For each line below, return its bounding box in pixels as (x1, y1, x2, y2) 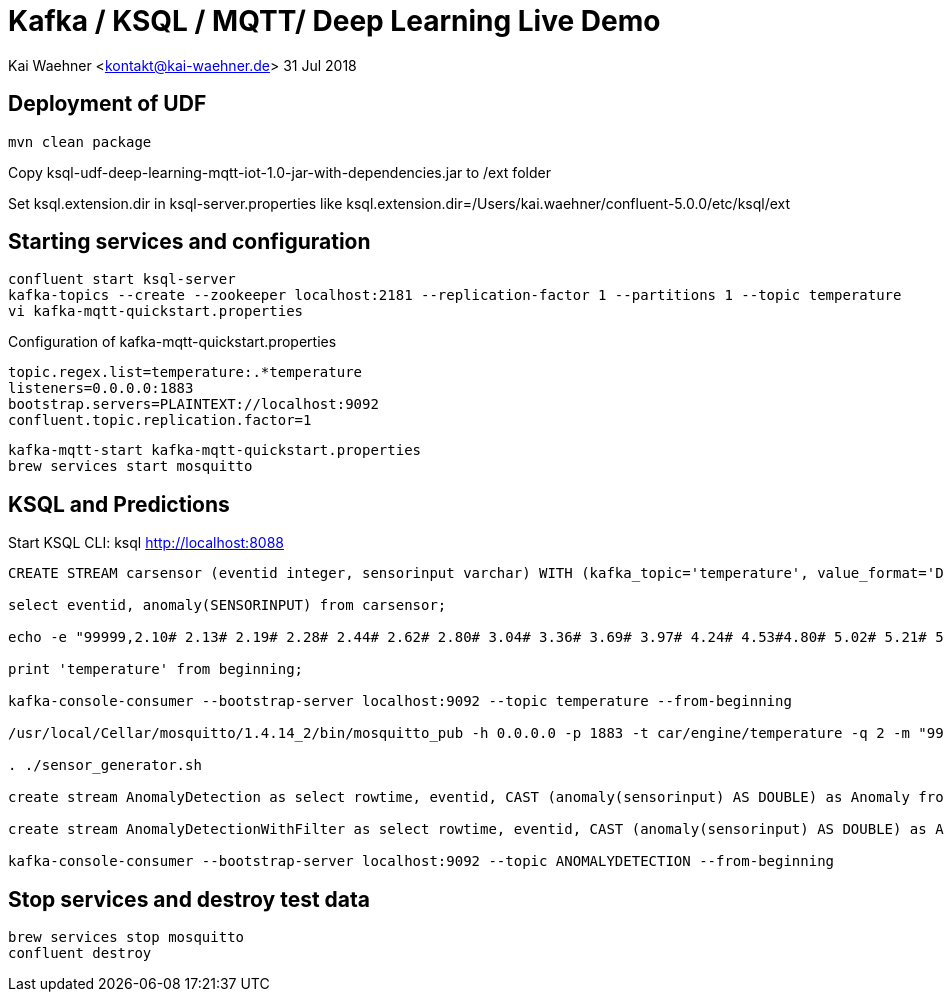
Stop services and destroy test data (8, 886, 371, 912)
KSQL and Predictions (8, 491, 230, 517)
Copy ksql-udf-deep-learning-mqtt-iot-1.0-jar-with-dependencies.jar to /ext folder (8, 163, 551, 181)
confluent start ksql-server (8, 271, 236, 288)
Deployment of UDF (8, 91, 207, 117)
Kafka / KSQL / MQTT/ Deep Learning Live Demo (8, 4, 661, 38)
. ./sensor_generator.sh (8, 757, 202, 774)
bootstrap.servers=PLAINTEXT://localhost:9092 (8, 396, 379, 413)
